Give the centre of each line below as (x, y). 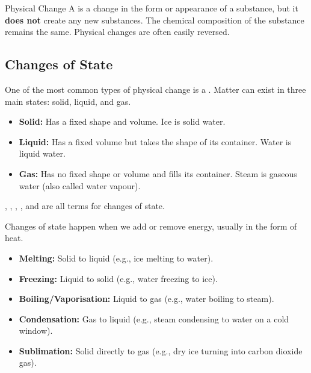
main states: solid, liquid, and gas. (68, 101)
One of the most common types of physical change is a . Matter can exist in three (155, 89)
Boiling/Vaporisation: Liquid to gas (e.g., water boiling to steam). (146, 299)
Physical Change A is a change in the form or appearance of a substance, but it (152, 8)
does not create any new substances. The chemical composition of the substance (155, 20)
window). (36, 331)
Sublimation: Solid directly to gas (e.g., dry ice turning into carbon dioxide (161, 350)
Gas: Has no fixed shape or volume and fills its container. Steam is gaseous (158, 173)
